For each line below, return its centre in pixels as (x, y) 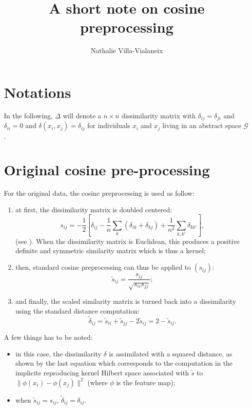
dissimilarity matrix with (159, 115)
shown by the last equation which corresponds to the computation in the (124, 363)
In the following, (28, 115)
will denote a (82, 115)
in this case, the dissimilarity (58, 353)
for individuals (109, 125)
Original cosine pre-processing (107, 170)
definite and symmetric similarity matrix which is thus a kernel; (110, 251)
